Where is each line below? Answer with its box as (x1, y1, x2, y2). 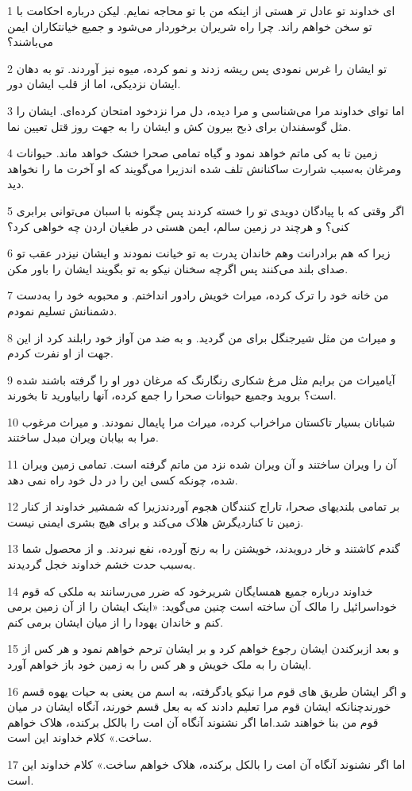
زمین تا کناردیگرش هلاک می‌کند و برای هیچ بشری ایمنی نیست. (7, 513, 304, 530)
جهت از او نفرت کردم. (7, 345, 114, 361)
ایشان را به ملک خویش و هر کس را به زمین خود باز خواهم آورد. (7, 656, 312, 672)
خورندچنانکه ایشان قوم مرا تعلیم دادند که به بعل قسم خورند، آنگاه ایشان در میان (7, 698, 391, 715)
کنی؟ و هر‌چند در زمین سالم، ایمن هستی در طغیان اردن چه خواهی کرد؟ (7, 218, 350, 234)
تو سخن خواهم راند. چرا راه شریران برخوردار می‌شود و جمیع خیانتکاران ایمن (7, 17, 372, 34)
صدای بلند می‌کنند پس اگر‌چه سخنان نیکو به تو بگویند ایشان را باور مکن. (7, 260, 348, 276)
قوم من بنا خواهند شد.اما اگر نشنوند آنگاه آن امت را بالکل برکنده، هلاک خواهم (7, 713, 379, 730)
